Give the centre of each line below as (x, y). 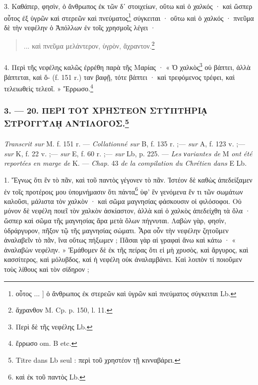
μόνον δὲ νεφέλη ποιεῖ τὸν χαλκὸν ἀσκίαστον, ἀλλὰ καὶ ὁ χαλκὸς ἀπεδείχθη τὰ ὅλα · (127, 211)
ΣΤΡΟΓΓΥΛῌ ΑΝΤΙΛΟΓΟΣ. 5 (66, 123)
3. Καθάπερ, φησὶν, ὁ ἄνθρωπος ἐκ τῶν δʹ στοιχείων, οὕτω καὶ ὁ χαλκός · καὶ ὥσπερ (128, 6)
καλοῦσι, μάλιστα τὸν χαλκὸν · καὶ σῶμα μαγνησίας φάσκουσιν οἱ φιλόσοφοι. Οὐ (123, 201)
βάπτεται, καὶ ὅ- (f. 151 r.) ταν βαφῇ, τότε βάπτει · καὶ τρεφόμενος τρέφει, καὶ (119, 77)
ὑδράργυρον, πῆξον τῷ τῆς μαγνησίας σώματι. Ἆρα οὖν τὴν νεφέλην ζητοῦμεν (116, 230)
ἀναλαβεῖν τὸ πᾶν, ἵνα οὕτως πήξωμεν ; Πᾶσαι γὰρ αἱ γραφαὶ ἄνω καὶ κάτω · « (120, 240)
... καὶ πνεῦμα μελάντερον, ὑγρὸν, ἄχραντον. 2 (89, 45)
